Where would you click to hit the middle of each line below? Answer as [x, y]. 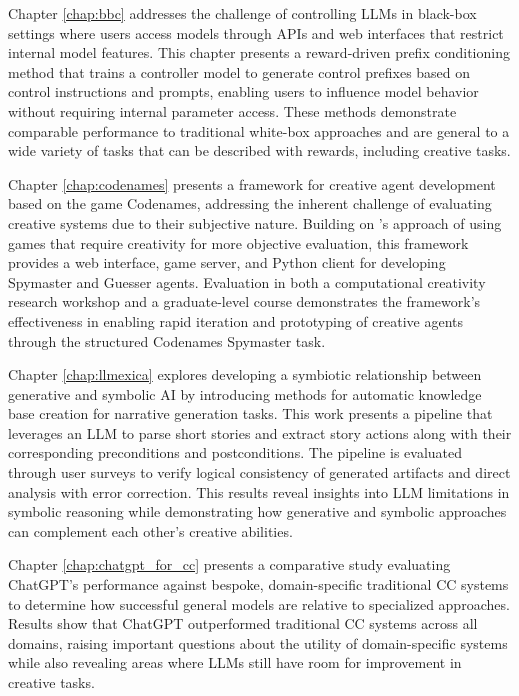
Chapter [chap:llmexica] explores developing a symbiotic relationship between [245, 374]
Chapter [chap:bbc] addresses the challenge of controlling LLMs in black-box [242, 13]
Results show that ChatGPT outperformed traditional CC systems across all [243, 623]
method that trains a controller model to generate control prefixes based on [239, 71]
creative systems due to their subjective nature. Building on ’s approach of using [255, 222]
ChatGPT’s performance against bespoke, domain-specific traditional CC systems [258, 584]
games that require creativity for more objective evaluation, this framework [238, 242]
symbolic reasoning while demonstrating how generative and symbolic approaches [257, 511]
